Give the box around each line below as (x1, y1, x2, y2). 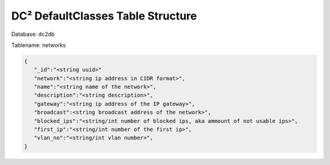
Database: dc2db (11, 30, 55, 38)
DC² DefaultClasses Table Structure (11, 9, 197, 23)
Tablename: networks (11, 41, 66, 49)
